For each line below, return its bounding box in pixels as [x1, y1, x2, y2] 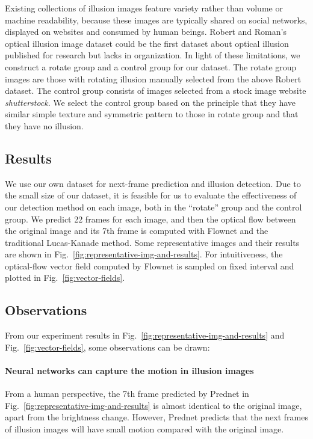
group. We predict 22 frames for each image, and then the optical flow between [5, 212, 296, 225]
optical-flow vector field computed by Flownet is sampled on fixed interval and [5, 259, 294, 272]
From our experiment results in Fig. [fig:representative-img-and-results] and [5, 329, 285, 342]
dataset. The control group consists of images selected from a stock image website [5, 84, 306, 97]
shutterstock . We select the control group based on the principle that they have [5, 96, 296, 108]
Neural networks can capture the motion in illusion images [5, 364, 254, 377]
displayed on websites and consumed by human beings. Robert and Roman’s [5, 25, 287, 38]
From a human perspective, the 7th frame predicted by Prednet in [5, 387, 249, 400]
